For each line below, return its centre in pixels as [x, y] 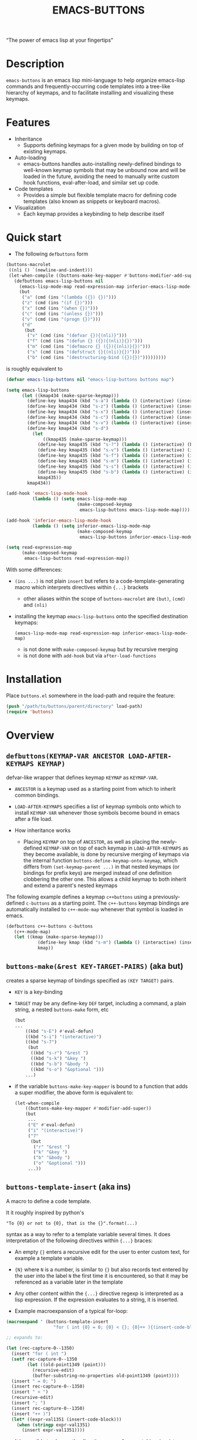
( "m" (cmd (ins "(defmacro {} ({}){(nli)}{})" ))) [89, 347]
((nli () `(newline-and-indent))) [51, 270]
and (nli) [35, 605]
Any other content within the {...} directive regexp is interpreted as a [99, 1293]
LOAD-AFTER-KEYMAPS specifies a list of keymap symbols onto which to [98, 806]
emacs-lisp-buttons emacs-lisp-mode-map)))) [135, 510]
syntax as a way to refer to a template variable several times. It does [89, 1234]
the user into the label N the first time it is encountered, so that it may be [101, 1275]
